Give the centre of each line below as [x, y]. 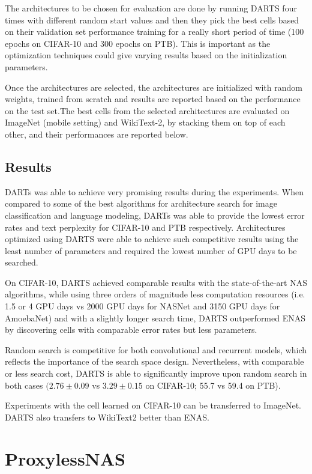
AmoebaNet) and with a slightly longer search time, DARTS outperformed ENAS [155, 318]
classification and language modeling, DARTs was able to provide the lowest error [155, 215]
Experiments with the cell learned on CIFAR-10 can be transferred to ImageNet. [153, 405]
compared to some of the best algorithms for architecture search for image [141, 203]
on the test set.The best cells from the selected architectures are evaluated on [147, 110]
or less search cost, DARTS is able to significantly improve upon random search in [156, 373]
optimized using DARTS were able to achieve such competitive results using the [152, 239]
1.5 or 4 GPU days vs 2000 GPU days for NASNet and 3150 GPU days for [142, 306]
